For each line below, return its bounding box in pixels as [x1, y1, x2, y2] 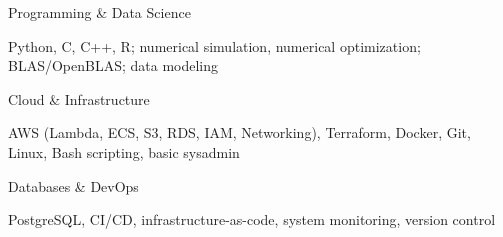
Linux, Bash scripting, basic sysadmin [8, 141, 240, 162]
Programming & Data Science [8, 2, 191, 22]
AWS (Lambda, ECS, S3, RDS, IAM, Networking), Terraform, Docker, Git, [8, 122, 471, 143]
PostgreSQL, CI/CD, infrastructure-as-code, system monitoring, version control [8, 209, 496, 230]
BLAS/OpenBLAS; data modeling [8, 55, 219, 76]
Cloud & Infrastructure [8, 88, 150, 109]
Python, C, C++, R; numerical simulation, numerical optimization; [8, 35, 421, 56]
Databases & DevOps [8, 175, 139, 196]
